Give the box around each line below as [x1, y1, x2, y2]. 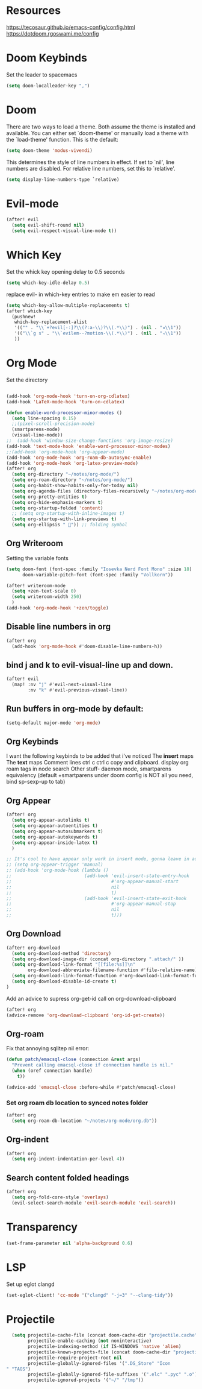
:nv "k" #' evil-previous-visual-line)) [28, 687, 128, 693]
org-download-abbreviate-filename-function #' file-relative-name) [28, 967, 198, 974]
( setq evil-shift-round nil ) [11, 222, 85, 228]
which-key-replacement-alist [14, 319, 87, 326]
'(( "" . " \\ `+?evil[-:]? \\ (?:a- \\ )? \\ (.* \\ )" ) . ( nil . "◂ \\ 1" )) [14, 325, 182, 331]
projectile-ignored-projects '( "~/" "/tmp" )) [28, 1377, 144, 1384]
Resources [6, 4, 61, 17]
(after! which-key [6, 308, 52, 314]
